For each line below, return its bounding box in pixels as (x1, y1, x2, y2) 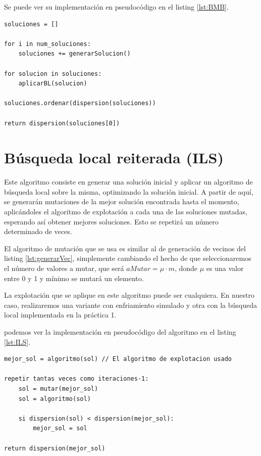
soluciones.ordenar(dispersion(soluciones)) (4, 100, 156, 107)
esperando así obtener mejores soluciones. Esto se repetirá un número (4, 216, 219, 226)
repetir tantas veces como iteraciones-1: (4, 375, 149, 383)
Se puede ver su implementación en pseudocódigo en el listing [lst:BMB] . (4, 2, 229, 12)
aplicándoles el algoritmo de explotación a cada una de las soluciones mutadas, (4, 206, 247, 217)
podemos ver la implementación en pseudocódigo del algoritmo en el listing (4, 326, 236, 337)
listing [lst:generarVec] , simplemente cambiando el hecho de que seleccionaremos (4, 253, 251, 263)
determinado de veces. (4, 226, 72, 237)
